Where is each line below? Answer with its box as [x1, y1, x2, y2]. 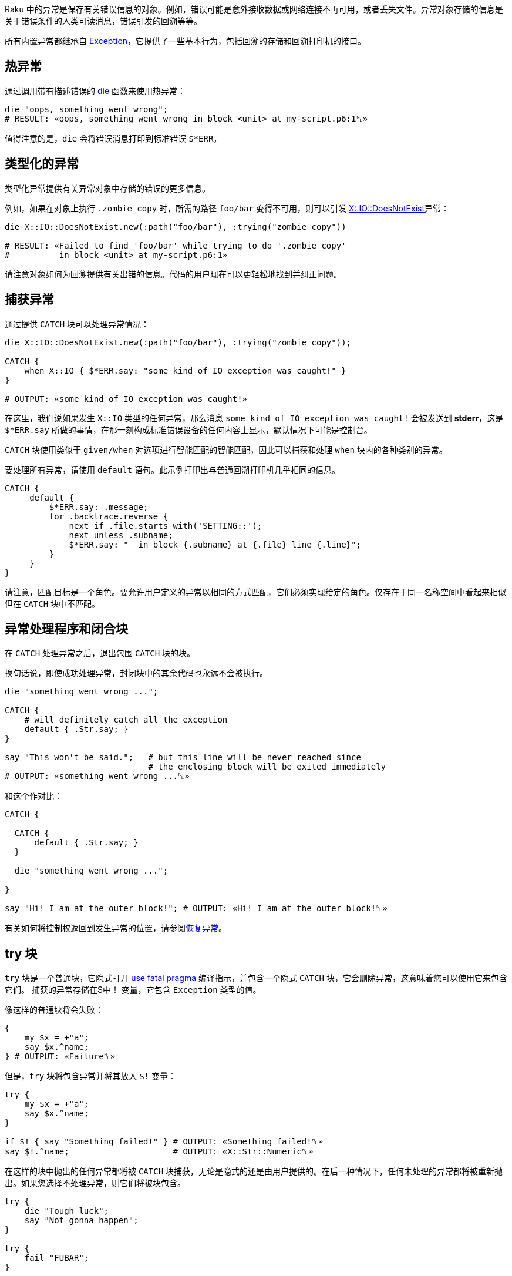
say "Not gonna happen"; [24, 1215, 139, 1225]
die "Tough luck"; [24, 1206, 109, 1216]
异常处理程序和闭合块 [5, 621, 128, 636]
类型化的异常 [5, 156, 79, 172]
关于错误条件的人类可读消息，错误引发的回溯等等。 [5, 16, 202, 26]
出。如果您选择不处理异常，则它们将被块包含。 [5, 1178, 186, 1188]
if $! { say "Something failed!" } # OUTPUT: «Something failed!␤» [5, 1137, 324, 1147]
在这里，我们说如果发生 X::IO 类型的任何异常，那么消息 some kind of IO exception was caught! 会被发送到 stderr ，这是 [5, 412, 504, 423]
